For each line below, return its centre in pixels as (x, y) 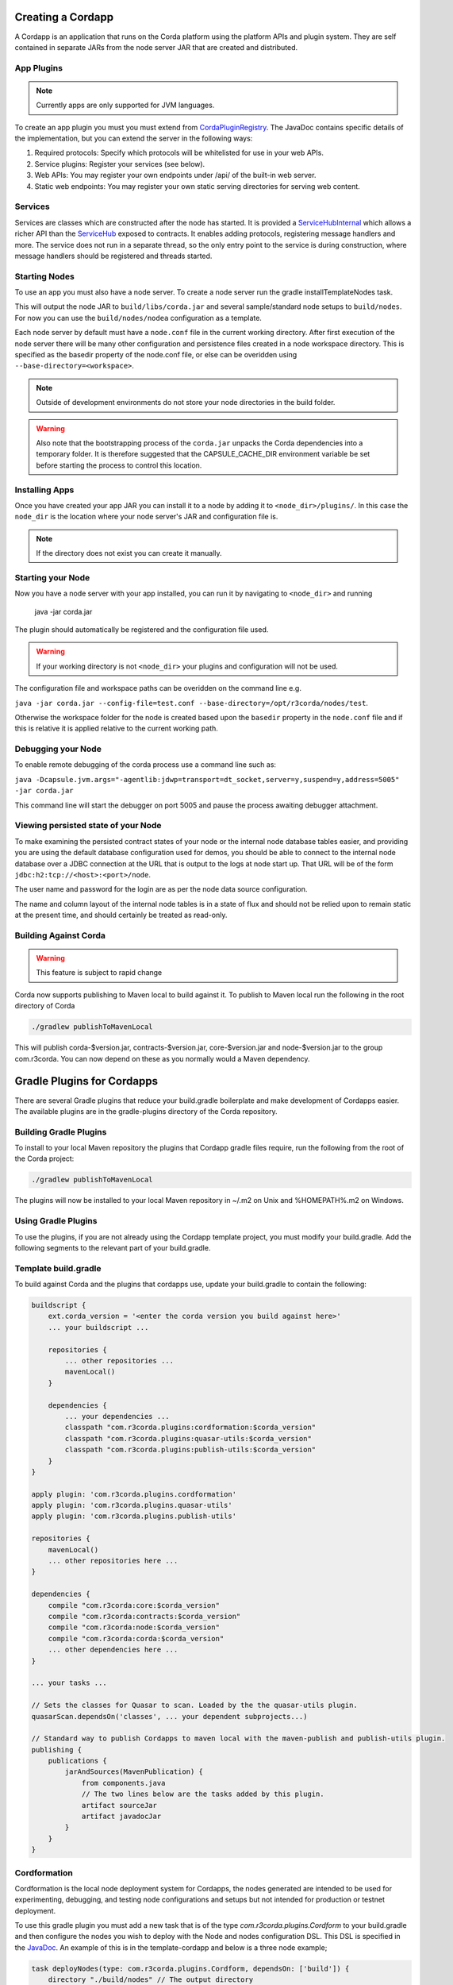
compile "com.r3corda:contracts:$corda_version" (144, 1616)
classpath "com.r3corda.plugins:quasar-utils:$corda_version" (188, 1438)
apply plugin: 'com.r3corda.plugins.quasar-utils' (132, 1505)
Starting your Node (52, 577)
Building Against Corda (60, 935)
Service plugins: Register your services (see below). (120, 164)
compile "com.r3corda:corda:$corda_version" (136, 1638)
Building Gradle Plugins (61, 1131)
